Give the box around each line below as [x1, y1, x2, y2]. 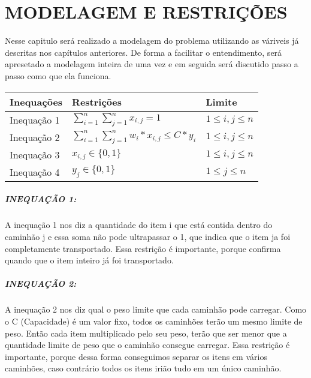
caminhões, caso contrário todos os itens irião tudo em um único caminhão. [5, 362, 282, 374]
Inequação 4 [10, 164, 60, 179]
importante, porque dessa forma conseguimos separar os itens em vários [5, 350, 267, 362]
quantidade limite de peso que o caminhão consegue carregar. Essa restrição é [5, 338, 290, 351]
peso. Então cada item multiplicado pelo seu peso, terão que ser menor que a [5, 326, 287, 339]
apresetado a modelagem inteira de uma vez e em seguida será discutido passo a [5, 58, 298, 70]
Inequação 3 [10, 147, 60, 161]
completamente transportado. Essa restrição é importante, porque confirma [5, 242, 281, 254]
